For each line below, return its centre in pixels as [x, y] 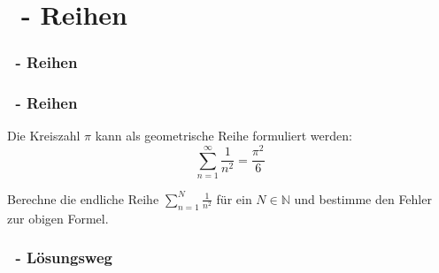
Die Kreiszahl [44, 136]
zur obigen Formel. [58, 218]
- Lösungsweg [64, 258]
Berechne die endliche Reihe [83, 198]
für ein [234, 198]
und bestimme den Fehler [363, 198]
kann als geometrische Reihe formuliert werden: [223, 136]
